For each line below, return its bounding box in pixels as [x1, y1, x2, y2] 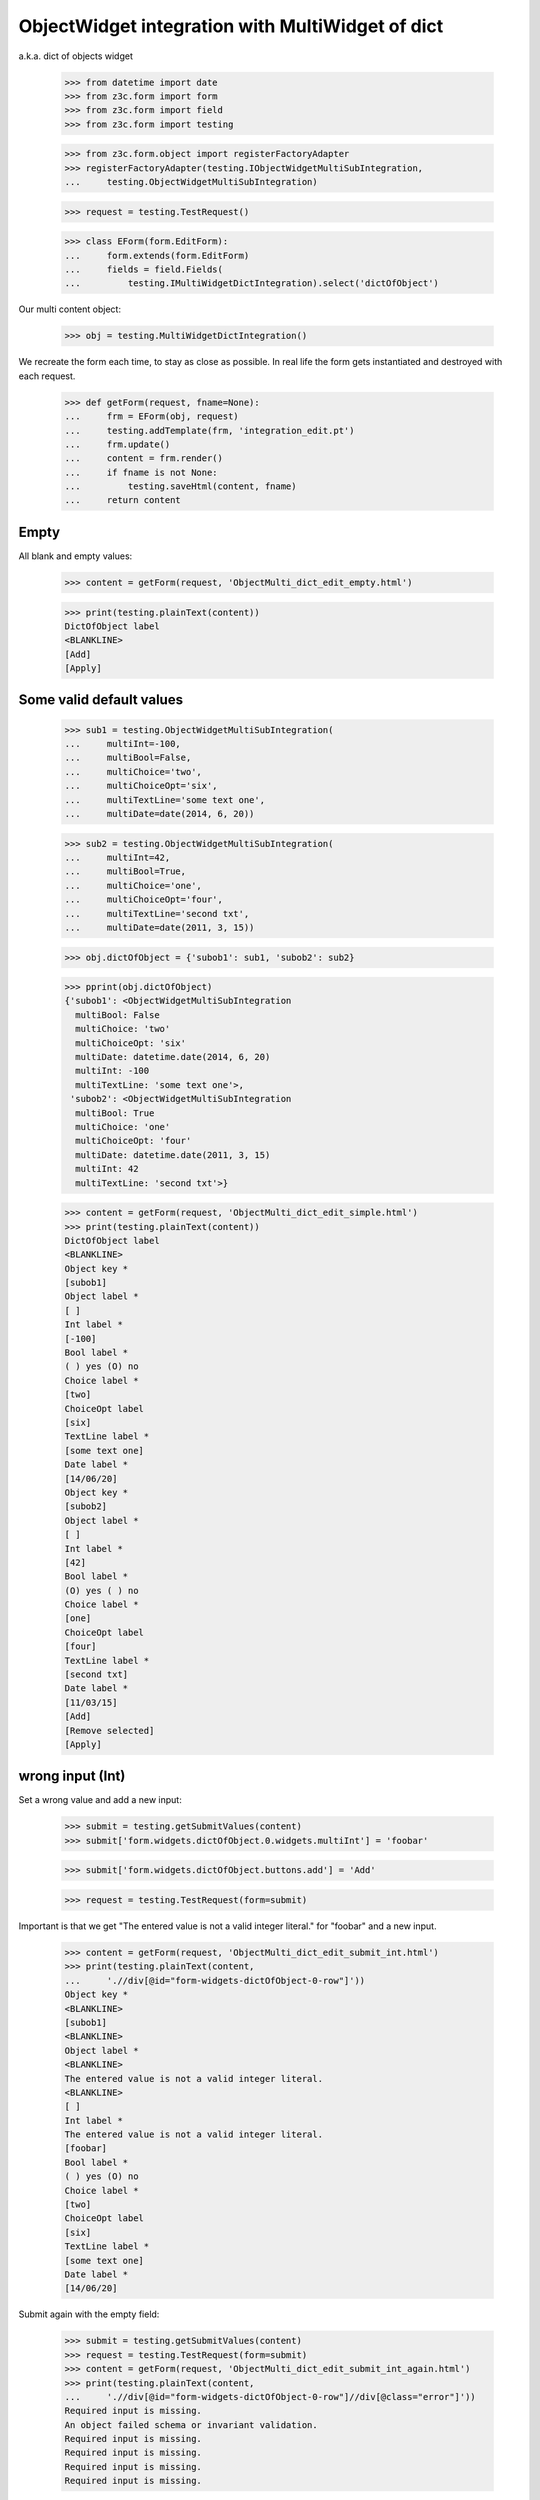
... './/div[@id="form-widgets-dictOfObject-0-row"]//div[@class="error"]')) [64, 2391, 477, 2402]
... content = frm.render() [64, 453, 224, 464]
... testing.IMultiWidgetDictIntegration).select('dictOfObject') [64, 278, 440, 289]
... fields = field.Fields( [64, 264, 224, 275]
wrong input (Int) [18, 1768, 126, 1785]
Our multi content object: [18, 303, 122, 315]
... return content [64, 495, 182, 506]
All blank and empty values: [18, 550, 133, 562]
